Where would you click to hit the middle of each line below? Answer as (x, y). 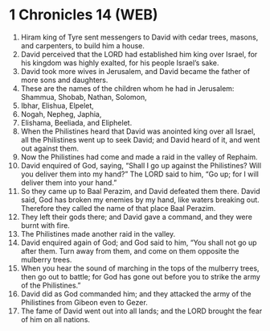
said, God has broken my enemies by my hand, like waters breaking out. (140, 200)
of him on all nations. (55, 319)
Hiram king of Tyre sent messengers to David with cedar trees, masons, (139, 37)
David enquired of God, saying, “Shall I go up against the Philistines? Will (141, 165)
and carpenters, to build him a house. (83, 45)
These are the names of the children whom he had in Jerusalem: (127, 88)
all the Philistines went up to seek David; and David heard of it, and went (140, 139)
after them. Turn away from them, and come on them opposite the (130, 250)
